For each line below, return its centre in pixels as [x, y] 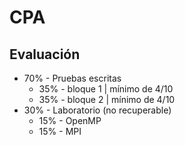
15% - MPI [60, 131]
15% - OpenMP [70, 120]
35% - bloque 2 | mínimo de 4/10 [107, 99]
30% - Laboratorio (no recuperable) [97, 110]
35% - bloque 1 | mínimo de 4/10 [106, 89]
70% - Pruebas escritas [72, 78]
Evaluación [45, 54]
